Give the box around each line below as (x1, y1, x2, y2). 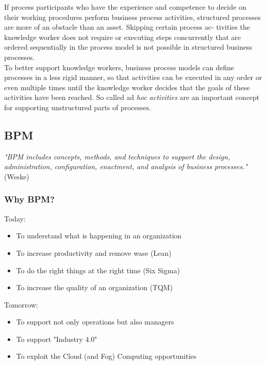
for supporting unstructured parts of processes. (4, 102, 151, 112)
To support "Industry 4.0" (16, 333, 97, 344)
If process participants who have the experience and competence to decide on (4, 2, 247, 12)
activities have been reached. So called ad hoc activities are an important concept (4, 92, 260, 103)
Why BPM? (4, 193, 55, 206)
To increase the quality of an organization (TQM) (16, 282, 173, 293)
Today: (4, 213, 26, 224)
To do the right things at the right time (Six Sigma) (16, 265, 180, 275)
